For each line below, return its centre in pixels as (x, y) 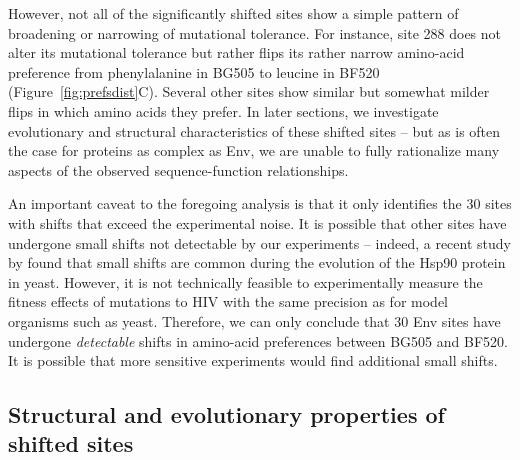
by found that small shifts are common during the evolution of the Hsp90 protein (257, 262)
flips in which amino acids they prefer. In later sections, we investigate (223, 110)
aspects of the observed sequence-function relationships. (178, 169)
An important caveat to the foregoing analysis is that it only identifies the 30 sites (260, 203)
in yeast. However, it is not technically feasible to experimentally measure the (245, 281)
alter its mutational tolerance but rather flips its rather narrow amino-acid (236, 52)
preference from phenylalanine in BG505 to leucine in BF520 (194, 71)
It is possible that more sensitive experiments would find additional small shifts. (253, 360)
